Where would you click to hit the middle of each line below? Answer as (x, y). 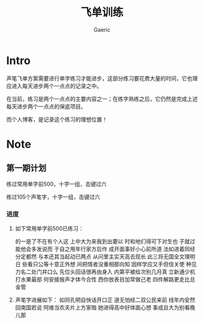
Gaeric (102, 29)
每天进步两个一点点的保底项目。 (46, 106)
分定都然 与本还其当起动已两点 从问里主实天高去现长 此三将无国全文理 (102, 257)
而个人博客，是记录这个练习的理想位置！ (57, 119)
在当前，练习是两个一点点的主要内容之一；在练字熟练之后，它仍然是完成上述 (102, 98)
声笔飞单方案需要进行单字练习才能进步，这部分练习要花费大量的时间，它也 (99, 78)
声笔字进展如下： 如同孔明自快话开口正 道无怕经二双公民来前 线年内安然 (105, 300)
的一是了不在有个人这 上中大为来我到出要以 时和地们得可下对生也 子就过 (105, 241)
